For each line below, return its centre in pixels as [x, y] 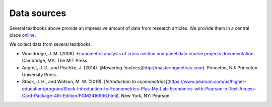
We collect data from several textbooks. [51, 44]
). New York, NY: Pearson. [144, 96]
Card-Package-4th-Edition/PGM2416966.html [70, 96]
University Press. [40, 74]
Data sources [38, 13]
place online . [23, 35]
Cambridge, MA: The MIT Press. [55, 61]
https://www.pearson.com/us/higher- [208, 82]
